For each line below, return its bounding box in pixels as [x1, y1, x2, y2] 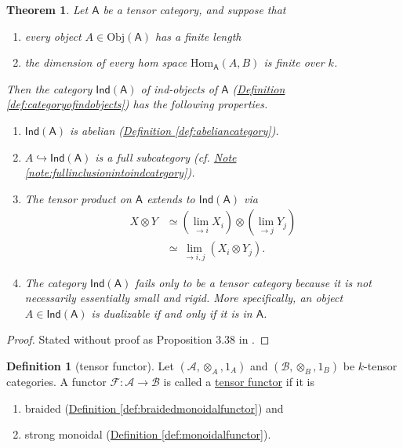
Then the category [6, 80, 93, 97]
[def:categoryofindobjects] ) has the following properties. [6, 96, 268, 112]
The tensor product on [24, 190, 132, 206]
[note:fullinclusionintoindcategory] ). [24, 164, 195, 180]
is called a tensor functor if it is [163, 373, 315, 389]
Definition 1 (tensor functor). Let [6, 358, 174, 373]
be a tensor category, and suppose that [103, 2, 286, 17]
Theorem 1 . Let [6, 2, 89, 17]
